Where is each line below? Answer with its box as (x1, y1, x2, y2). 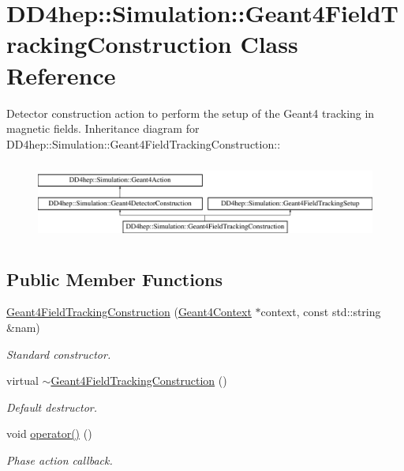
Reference (6, 58, 116, 91)
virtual (6, 372, 39, 389)
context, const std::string (260, 303, 381, 320)
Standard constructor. (6, 345, 111, 362)
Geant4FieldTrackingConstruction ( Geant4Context (6, 303, 252, 320)
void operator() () (6, 425, 92, 442)
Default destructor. (6, 398, 98, 415)
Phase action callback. (6, 451, 113, 468)
